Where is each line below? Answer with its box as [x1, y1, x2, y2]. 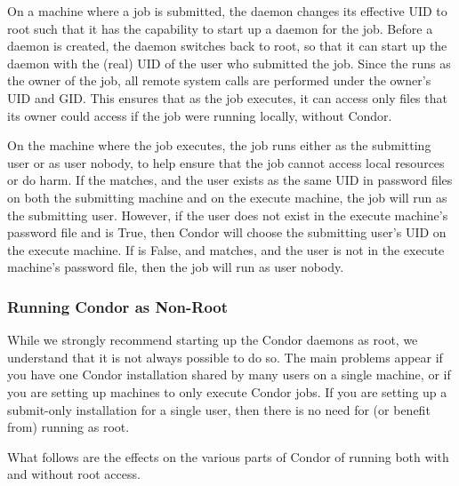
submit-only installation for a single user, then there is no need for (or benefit [7, 400, 431, 418]
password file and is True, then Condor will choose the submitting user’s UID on [7, 223, 447, 242]
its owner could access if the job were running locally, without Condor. [7, 106, 392, 124]
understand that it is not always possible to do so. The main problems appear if [7, 347, 443, 366]
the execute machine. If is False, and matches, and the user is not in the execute [7, 240, 445, 259]
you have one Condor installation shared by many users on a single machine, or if [7, 365, 451, 384]
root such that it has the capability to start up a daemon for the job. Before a [7, 19, 433, 37]
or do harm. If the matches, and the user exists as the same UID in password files [7, 171, 453, 189]
